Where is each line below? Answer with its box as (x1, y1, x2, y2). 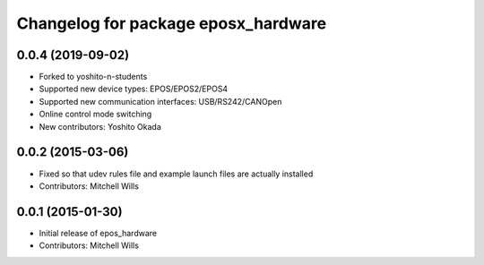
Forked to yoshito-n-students (39, 72, 148, 82)
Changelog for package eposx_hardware (16, 13, 327, 33)
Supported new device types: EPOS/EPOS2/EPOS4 (39, 83, 229, 94)
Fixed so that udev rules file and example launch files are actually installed (39, 168, 314, 179)
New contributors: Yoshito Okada (39, 121, 161, 132)
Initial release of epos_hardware (39, 227, 157, 238)
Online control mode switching (39, 108, 152, 120)
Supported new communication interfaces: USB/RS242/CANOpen (39, 96, 282, 107)
